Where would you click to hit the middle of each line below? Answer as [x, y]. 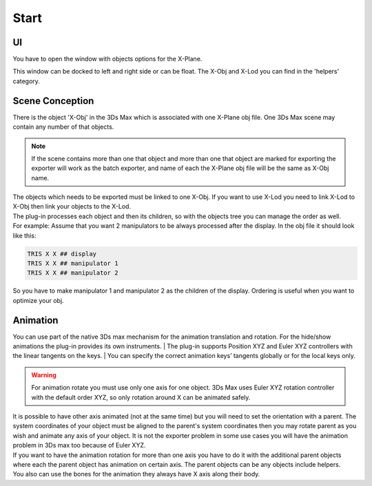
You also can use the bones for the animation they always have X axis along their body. [136, 474]
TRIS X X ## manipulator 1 [73, 264]
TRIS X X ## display [62, 254]
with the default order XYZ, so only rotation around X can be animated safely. [141, 397]
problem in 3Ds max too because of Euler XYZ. [79, 445]
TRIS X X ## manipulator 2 [73, 273]
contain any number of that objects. [63, 127]
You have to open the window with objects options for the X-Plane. [107, 59]
